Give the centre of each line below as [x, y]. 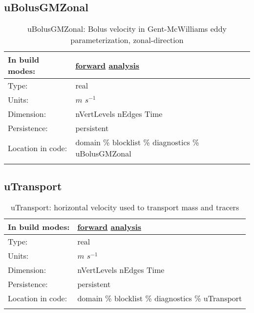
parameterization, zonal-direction [127, 40]
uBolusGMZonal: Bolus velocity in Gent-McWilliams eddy [127, 29]
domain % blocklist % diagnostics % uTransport [160, 298]
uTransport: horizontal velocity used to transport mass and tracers [125, 207]
